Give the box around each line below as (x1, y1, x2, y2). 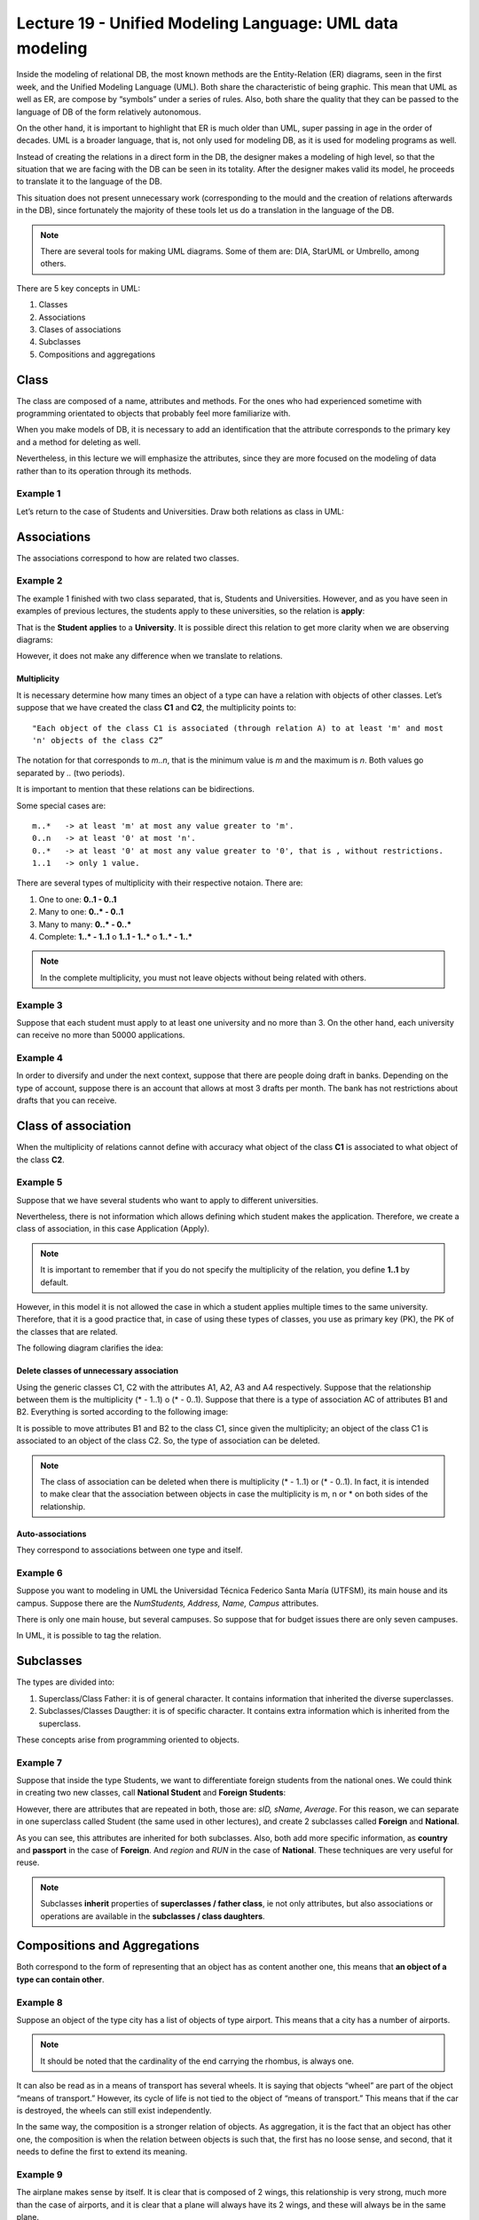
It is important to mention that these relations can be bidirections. (16, 784, 255, 795)
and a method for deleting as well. (16, 436, 141, 448)
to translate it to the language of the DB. (16, 176, 163, 186)
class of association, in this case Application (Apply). (16, 1224, 210, 1234)
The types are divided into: (16, 1677, 115, 1687)
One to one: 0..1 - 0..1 (38, 893, 117, 905)
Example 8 (16, 1996, 63, 2009)
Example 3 (16, 999, 63, 1011)
